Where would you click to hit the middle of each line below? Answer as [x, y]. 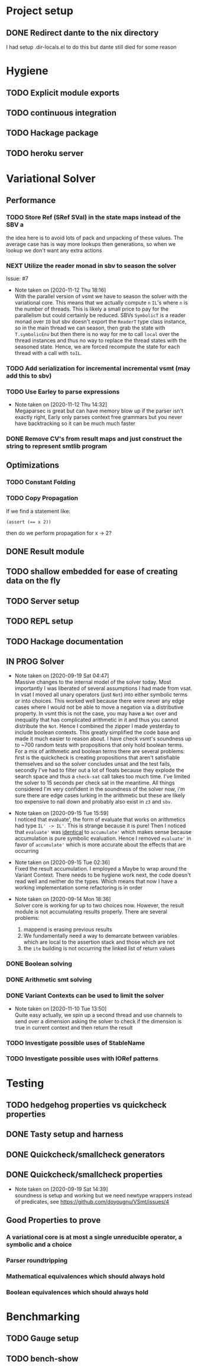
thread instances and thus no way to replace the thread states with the [101, 340]
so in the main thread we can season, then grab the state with [90, 328]
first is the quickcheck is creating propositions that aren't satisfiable [97, 757]
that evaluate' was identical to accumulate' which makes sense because [103, 832]
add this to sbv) [29, 376]
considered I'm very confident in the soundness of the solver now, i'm [100, 789]
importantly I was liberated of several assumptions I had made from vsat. [103, 688]
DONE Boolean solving [39, 964]
